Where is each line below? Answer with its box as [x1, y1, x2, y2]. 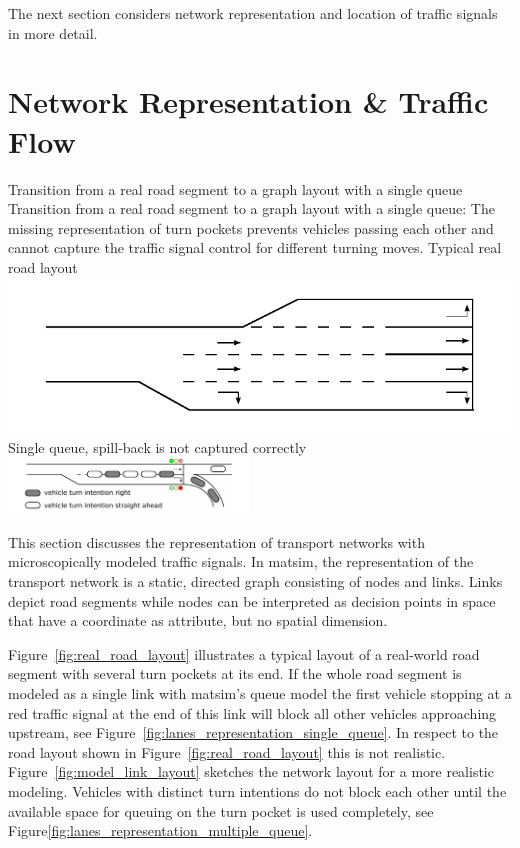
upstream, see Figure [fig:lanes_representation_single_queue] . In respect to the [8, 722, 499, 743]
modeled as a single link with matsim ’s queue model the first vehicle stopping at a [8, 683, 512, 704]
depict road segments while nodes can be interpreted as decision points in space [8, 590, 496, 611]
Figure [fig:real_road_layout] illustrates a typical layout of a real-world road [8, 643, 480, 664]
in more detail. [8, 22, 98, 43]
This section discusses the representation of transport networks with [8, 531, 425, 552]
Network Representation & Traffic [8, 81, 489, 122]
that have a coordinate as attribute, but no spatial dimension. [8, 610, 388, 631]
